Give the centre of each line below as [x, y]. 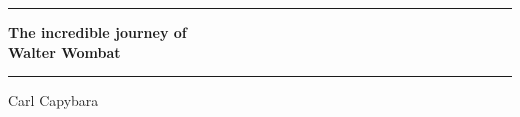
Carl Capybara [53, 100]
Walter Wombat [64, 51]
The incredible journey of [97, 32]
